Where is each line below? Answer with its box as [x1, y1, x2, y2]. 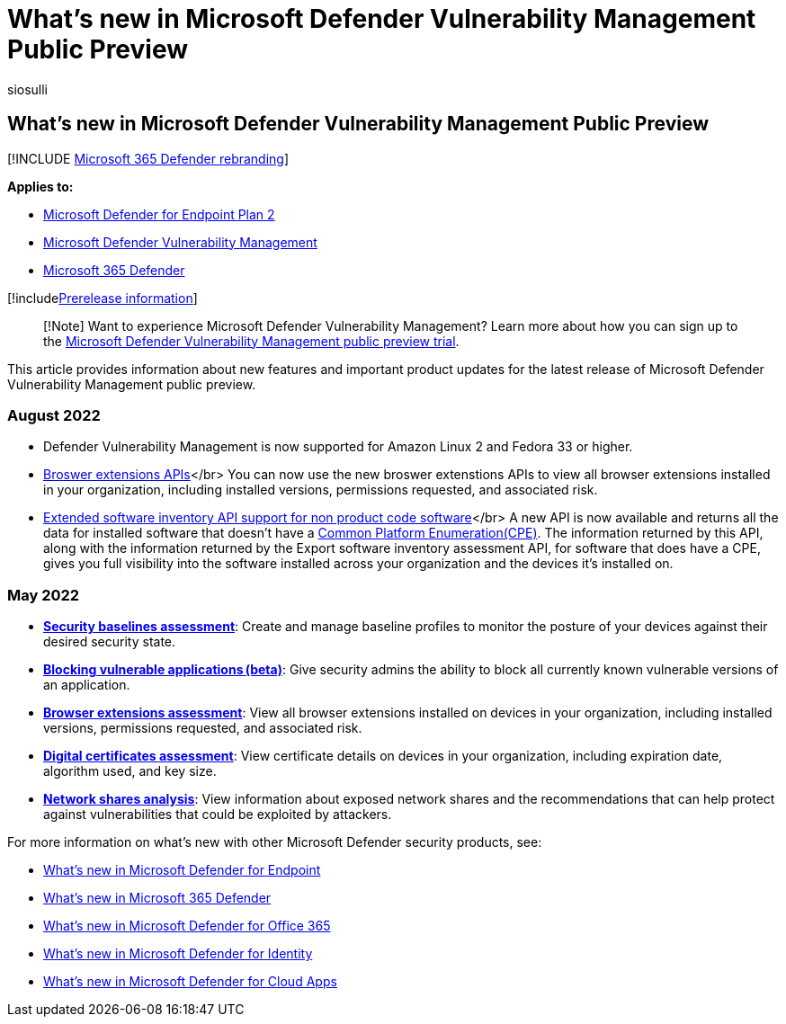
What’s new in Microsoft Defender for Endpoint [43, 862, 321, 878]
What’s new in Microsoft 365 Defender [43, 890, 272, 906]
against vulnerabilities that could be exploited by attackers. [43, 806, 392, 823]
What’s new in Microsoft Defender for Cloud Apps [43, 974, 337, 990]
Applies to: [7, 178, 74, 194]
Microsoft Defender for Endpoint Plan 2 [43, 206, 275, 222]
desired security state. [43, 634, 176, 650]
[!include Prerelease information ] [7, 289, 198, 306]
